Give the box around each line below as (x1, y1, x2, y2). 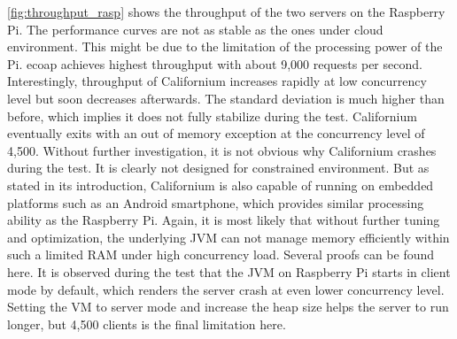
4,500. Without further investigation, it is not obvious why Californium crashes (7, 141, 437, 159)
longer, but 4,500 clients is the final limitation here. (7, 314, 286, 333)
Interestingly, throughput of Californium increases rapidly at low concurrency (7, 72, 427, 90)
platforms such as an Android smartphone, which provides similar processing (7, 193, 424, 212)
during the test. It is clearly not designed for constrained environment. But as (7, 158, 430, 177)
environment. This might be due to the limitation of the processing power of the (7, 37, 443, 56)
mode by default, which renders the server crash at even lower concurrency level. (7, 280, 445, 298)
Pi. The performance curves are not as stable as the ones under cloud (7, 19, 383, 38)
